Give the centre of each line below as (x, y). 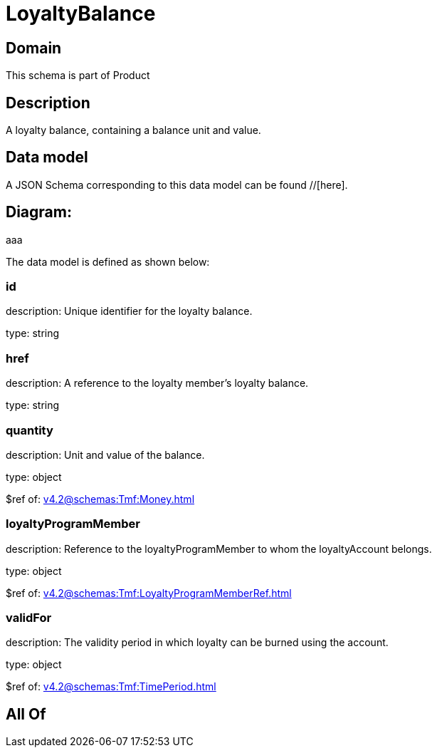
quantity (30, 430)
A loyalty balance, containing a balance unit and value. (133, 130)
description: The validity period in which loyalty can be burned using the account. (197, 643)
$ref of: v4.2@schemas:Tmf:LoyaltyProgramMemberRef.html (149, 593)
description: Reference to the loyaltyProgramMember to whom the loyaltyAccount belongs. (219, 549)
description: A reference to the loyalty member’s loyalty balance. (157, 383)
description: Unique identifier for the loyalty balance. (129, 311)
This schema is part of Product (78, 76)
